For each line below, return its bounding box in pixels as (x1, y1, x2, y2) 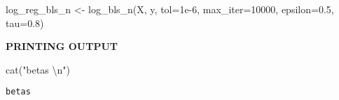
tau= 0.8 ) (6, 15, 44, 30)
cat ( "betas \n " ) (6, 62, 70, 76)
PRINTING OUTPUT (6, 39, 118, 53)
